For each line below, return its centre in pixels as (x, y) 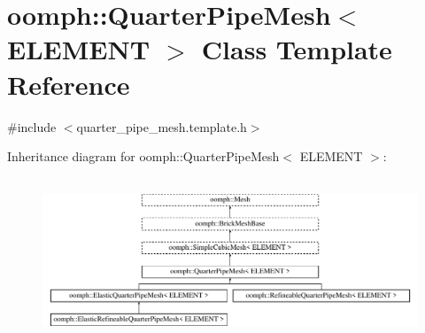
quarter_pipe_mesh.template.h (162, 126)
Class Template (297, 49)
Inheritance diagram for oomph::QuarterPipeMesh (143, 156)
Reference (69, 84)
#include (32, 126)
